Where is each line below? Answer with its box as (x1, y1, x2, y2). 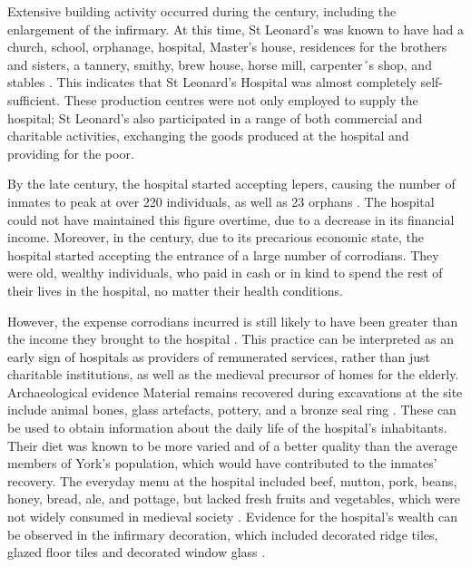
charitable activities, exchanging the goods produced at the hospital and (7, 126, 409, 145)
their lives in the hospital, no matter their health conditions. (7, 280, 343, 299)
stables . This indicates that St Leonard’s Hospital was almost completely (7, 73, 417, 92)
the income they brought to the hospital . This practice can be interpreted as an (7, 329, 454, 348)
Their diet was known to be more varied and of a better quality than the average (7, 435, 458, 455)
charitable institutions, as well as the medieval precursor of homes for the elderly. (7, 365, 459, 384)
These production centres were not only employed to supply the (64, 90, 418, 109)
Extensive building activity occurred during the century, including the (7, 2, 397, 20)
